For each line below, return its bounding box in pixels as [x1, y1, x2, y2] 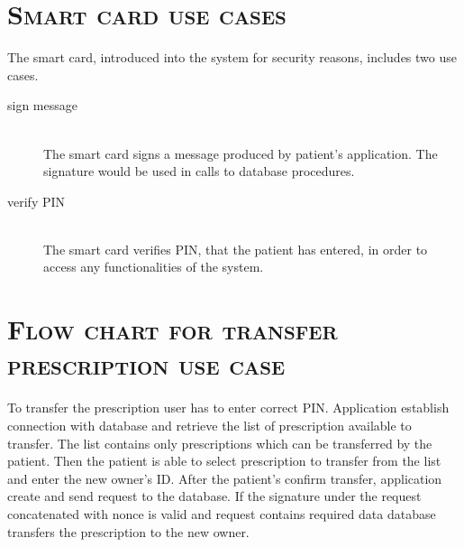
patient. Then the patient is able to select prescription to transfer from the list [7, 451, 441, 470]
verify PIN [7, 191, 66, 210]
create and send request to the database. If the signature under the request [7, 487, 422, 505]
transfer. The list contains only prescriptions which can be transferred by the [7, 433, 432, 452]
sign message [7, 96, 77, 115]
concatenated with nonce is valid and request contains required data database [7, 504, 436, 523]
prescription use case [7, 346, 286, 383]
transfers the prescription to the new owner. [7, 522, 250, 541]
